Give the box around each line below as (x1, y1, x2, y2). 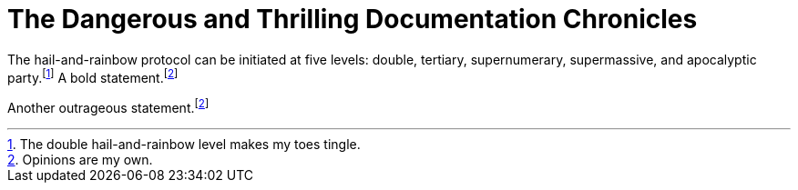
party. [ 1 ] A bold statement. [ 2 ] (7, 66, 179, 85)
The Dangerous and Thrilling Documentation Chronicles (7, 4, 698, 35)
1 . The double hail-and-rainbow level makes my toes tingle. (7, 136, 361, 153)
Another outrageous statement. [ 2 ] (7, 97, 210, 116)
